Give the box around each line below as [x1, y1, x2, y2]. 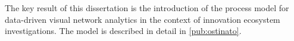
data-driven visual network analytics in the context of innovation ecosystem [5, 13, 280, 25]
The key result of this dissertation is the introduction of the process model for [5, 2, 289, 13]
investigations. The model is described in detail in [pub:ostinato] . [5, 25, 242, 37]
